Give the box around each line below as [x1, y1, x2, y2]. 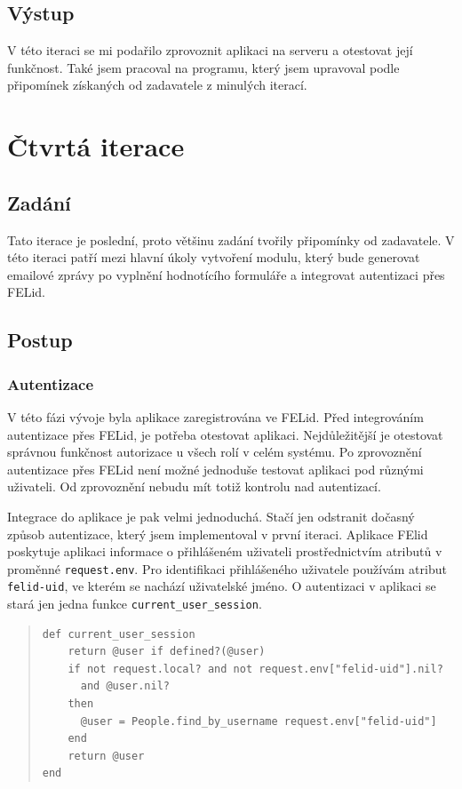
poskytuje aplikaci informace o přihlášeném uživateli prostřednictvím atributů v [7, 542, 442, 561]
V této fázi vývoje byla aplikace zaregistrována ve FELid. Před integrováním [7, 407, 424, 426]
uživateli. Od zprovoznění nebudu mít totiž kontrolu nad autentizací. [7, 477, 381, 496]
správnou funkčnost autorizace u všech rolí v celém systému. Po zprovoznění [7, 442, 422, 461]
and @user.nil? [80, 680, 170, 693]
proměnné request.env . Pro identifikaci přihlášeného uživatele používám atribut [7, 559, 447, 578]
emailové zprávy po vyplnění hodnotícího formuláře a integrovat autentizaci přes [7, 265, 445, 283]
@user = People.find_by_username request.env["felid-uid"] [80, 714, 437, 728]
